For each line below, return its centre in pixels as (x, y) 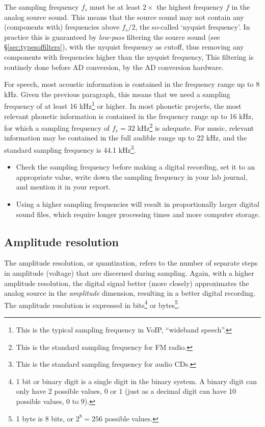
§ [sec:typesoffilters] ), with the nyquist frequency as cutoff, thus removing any (124, 47)
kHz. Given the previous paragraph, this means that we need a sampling (117, 94)
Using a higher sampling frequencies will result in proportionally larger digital (138, 204)
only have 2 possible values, (59, 391)
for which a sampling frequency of (57, 127)
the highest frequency (190, 7)
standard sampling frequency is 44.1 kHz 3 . (70, 149)
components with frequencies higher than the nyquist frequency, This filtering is (129, 56)
